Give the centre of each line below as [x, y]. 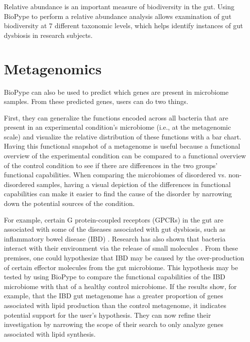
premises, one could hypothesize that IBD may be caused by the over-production [124, 257]
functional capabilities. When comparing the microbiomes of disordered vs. [115, 175]
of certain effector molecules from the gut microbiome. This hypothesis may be [121, 267]
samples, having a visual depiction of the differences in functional [134, 184]
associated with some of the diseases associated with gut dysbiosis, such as [115, 229]
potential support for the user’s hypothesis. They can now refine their [108, 315]
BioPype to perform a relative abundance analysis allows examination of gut [118, 16]
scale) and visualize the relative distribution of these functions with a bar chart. [123, 136]
